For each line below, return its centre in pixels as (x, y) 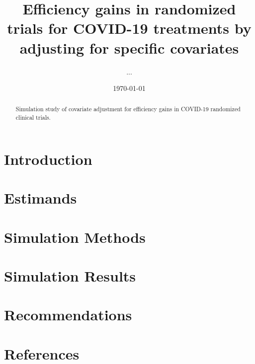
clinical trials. (33, 117)
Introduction (48, 159)
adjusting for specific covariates (129, 47)
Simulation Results (70, 275)
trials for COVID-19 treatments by (129, 28)
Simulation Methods (75, 237)
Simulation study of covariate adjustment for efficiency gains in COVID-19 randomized (128, 109)
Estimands (41, 198)
